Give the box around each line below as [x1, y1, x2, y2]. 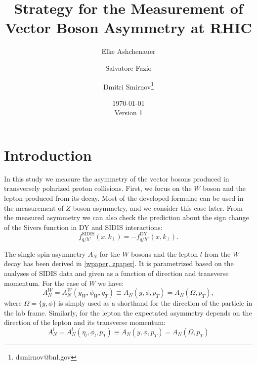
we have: [98, 277, 124, 288]
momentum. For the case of [4, 277, 87, 288]
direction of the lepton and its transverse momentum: [4, 317, 166, 327]
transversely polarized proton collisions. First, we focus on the [4, 183, 192, 193]
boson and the [203, 183, 246, 193]
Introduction [4, 144, 92, 165]
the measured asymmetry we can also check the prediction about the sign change [4, 212, 249, 223]
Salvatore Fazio [105, 62, 152, 73]
